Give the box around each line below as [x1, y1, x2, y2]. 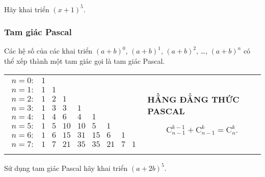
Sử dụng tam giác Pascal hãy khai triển [4, 162, 128, 173]
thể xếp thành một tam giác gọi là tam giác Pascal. [4, 55, 165, 66]
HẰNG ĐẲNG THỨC [147, 93, 240, 105]
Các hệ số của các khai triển [4, 45, 93, 56]
